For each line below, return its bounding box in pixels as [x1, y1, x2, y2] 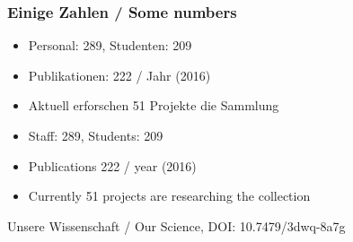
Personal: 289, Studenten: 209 [28, 36, 192, 55]
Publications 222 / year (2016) [28, 156, 197, 175]
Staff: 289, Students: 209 [28, 126, 163, 144]
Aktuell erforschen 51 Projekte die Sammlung [28, 96, 279, 115]
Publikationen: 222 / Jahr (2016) [28, 65, 211, 84]
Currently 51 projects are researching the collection [28, 186, 311, 205]
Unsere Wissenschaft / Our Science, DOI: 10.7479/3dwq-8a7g [7, 216, 346, 235]
